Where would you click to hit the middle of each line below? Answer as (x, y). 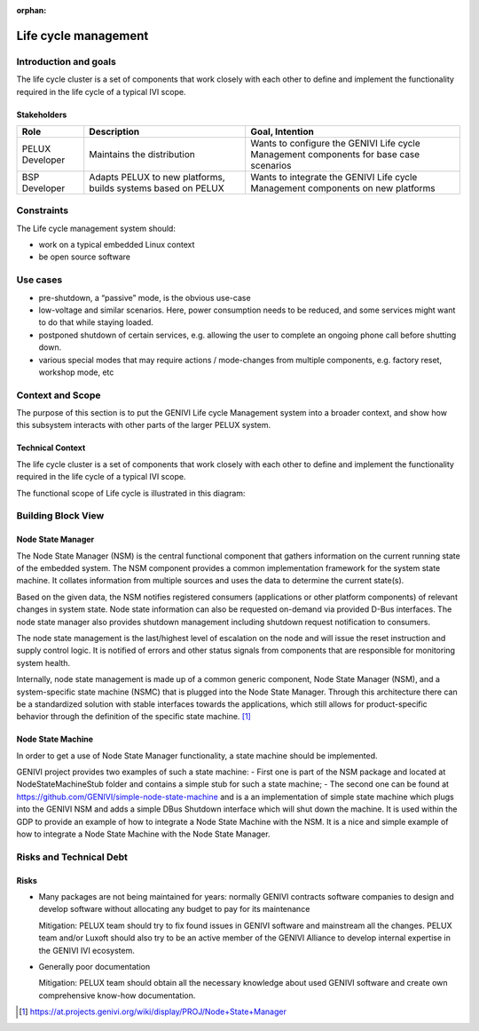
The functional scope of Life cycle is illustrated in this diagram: (131, 493)
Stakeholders (42, 115)
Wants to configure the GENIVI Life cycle (335, 143)
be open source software (84, 257)
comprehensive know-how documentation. (117, 995)
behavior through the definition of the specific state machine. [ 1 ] (134, 717)
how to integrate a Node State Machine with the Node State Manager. (143, 834)
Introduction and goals (67, 61)
